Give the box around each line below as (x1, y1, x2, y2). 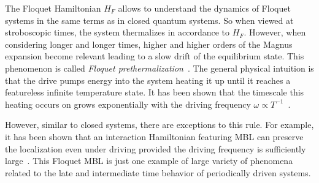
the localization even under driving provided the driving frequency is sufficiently (5, 142, 306, 155)
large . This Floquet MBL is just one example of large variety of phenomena (5, 154, 293, 167)
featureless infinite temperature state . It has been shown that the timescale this (5, 86, 304, 99)
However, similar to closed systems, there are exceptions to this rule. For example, (5, 118, 314, 131)
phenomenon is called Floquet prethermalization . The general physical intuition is (5, 61, 314, 74)
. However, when (244, 26, 306, 39)
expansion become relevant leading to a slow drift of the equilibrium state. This (5, 50, 304, 62)
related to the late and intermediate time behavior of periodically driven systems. (5, 166, 311, 179)
